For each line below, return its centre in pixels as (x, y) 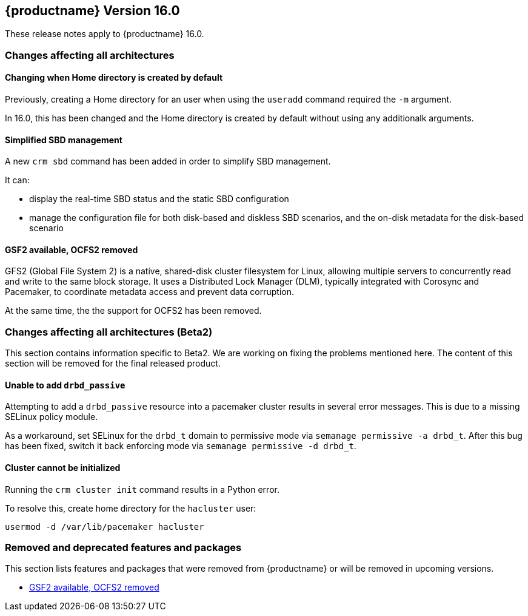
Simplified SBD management (64, 140)
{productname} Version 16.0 (92, 11)
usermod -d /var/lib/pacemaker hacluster (105, 526)
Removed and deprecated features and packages (123, 548)
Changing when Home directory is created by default (114, 78)
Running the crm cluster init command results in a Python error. (142, 489)
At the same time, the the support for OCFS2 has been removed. (133, 311)
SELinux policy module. (52, 417)
